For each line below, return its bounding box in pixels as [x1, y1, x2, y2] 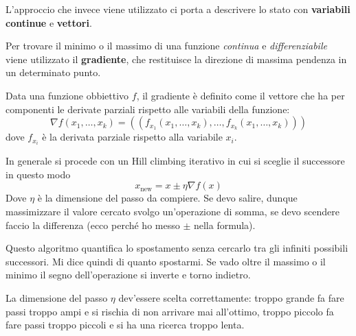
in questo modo [5, 167, 71, 181]
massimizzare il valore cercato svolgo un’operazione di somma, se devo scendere [5, 204, 340, 219]
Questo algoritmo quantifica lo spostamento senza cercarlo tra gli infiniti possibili [5, 241, 348, 255]
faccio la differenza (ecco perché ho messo [5, 217, 180, 232]
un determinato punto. [5, 65, 101, 80]
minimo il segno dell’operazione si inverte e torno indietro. [5, 267, 251, 282]
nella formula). [193, 217, 256, 232]
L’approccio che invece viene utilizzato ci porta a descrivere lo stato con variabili [5, 2, 351, 16]
